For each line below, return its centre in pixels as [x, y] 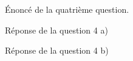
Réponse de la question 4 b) [57, 50]
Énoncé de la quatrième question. [67, 9]
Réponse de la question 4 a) [56, 30]
